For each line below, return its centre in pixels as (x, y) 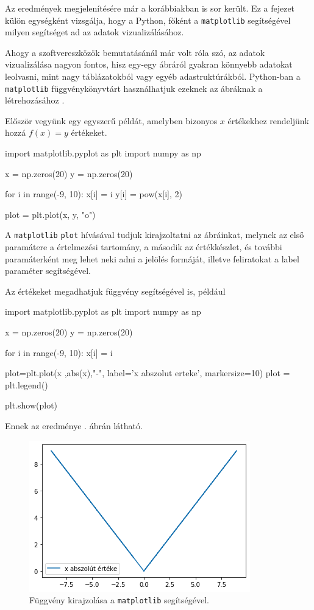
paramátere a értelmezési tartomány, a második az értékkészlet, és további (144, 247)
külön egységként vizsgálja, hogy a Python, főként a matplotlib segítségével (148, 20)
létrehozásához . (35, 100)
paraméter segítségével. (48, 271)
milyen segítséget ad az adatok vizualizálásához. (95, 32)
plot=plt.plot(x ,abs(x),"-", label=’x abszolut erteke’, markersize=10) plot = (148, 373)
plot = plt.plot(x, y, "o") (50, 214)
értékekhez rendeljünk (268, 120)
